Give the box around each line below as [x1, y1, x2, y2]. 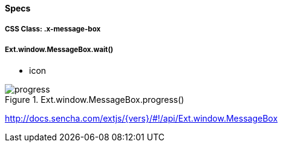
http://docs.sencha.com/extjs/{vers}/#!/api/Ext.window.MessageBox [5, 113, 278, 124]
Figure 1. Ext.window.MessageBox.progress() [5, 94, 184, 105]
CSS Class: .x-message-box [5, 25, 101, 34]
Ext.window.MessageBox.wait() [5, 45, 114, 54]
